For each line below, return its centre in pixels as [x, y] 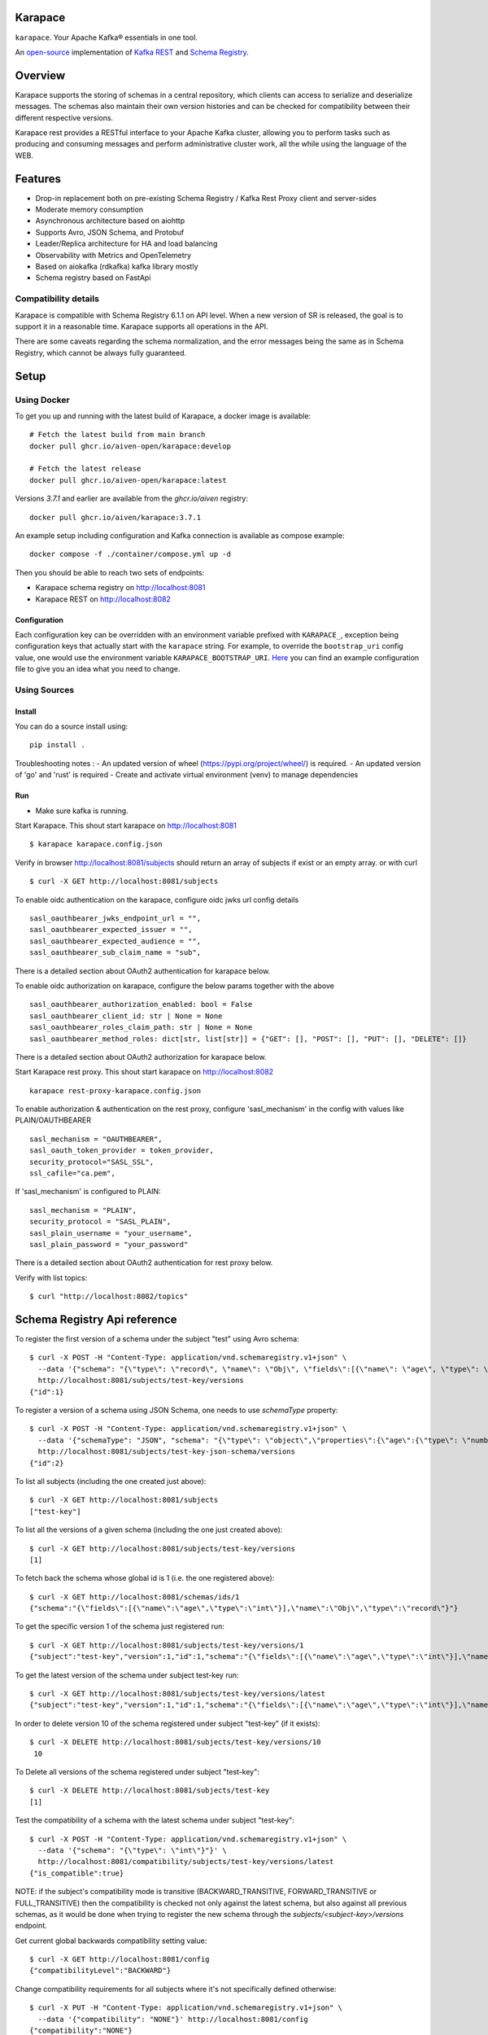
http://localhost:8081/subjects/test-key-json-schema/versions [167, 1452]
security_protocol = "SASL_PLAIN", [100, 1222]
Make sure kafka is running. [82, 811]
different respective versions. [64, 117]
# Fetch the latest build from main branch [118, 435]
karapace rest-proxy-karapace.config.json [115, 1090]
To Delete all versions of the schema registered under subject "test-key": [137, 1771]
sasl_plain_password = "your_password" [109, 1244]
